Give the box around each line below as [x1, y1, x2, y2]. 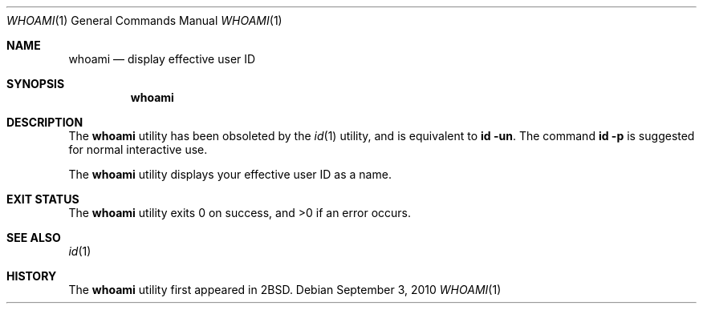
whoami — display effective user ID [68, 52, 256, 66]
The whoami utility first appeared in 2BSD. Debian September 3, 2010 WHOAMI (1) [68, 283, 502, 296]
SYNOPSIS [6, 77, 65, 91]
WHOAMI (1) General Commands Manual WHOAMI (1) [6, 14, 282, 27]
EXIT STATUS [6, 192, 79, 206]
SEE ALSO [6, 231, 61, 244]
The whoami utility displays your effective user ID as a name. [68, 167, 392, 181]
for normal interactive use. [68, 143, 208, 156]
